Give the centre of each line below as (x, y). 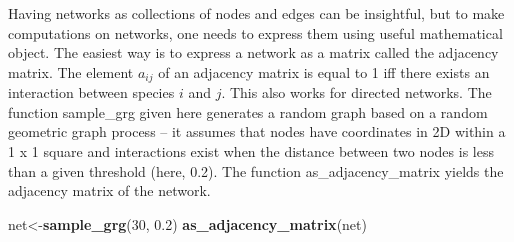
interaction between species (91, 92)
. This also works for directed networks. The (356, 92)
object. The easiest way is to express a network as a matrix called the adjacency (253, 52)
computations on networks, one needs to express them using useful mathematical (255, 32)
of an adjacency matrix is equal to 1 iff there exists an (324, 71)
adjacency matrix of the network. (109, 190)
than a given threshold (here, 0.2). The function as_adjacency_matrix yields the (256, 170)
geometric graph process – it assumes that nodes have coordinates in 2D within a (257, 131)
